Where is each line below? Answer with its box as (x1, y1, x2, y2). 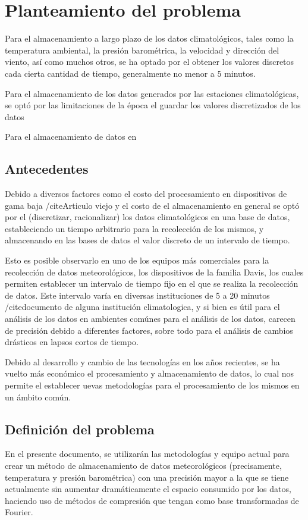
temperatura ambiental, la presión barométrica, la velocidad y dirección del (5, 43, 279, 56)
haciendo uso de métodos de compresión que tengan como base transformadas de (5, 494, 299, 506)
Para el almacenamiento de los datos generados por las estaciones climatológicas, (5, 87, 299, 99)
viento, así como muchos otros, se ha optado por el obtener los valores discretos (5, 55, 294, 68)
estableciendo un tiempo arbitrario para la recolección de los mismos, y (5, 222, 264, 234)
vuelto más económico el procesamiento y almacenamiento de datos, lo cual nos (5, 367, 294, 380)
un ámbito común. (5, 390, 71, 403)
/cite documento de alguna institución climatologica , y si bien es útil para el (5, 300, 280, 313)
